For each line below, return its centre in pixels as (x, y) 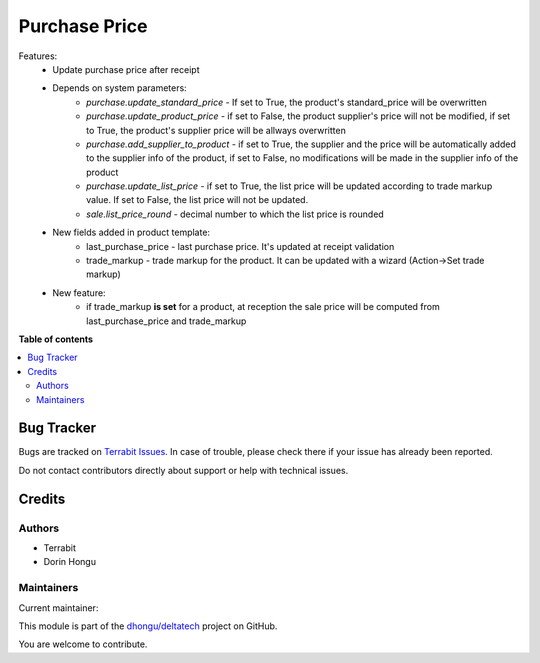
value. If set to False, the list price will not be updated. (197, 200)
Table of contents (56, 339)
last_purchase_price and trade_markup (166, 321)
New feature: (79, 292)
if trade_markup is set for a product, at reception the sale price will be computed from (263, 307)
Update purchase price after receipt (126, 69)
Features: (38, 56)
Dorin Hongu (70, 562)
